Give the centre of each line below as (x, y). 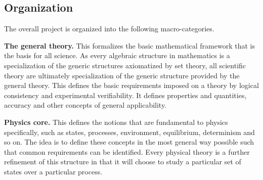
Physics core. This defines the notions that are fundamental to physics (116, 122)
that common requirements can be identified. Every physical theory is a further (127, 151)
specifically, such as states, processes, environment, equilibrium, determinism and (129, 132)
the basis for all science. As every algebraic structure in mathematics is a (117, 55)
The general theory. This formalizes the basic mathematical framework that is (129, 45)
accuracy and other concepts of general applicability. (85, 105)
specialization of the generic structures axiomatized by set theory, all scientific (125, 65)
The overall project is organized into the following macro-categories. (109, 29)
